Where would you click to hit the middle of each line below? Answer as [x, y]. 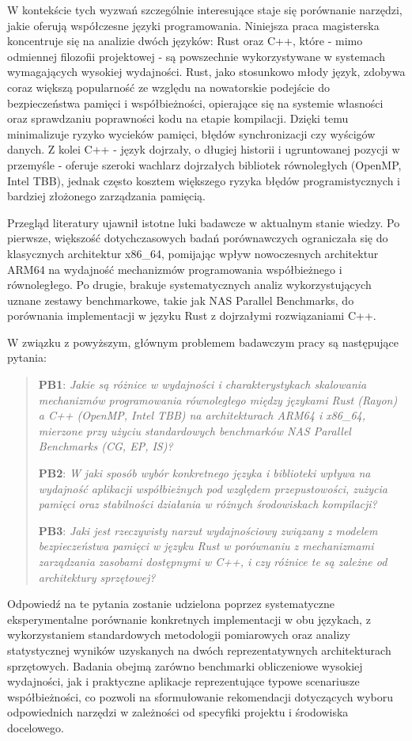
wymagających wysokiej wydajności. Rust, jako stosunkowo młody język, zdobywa [206, 72]
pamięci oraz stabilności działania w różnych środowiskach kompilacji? [208, 504]
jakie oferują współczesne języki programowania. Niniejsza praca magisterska [193, 25]
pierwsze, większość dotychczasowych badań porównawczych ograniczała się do [198, 238]
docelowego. [36, 727]
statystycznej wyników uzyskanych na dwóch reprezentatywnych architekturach [199, 650]
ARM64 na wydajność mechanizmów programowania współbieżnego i [175, 269]
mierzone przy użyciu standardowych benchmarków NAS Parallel [195, 430]
